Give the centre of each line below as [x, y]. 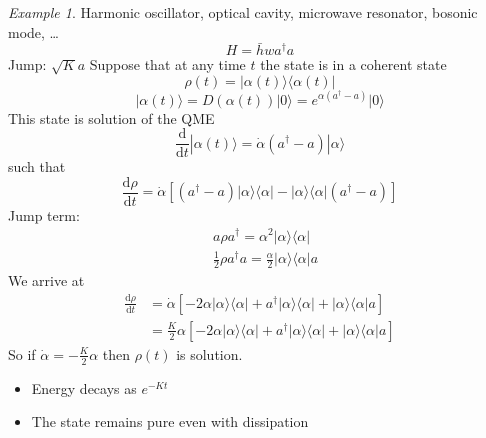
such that [37, 166]
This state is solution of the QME [111, 117]
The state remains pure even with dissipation [170, 421]
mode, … [33, 31]
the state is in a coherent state [353, 64]
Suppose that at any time [167, 64]
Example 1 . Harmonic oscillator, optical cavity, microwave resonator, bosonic [243, 12]
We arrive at [46, 279]
